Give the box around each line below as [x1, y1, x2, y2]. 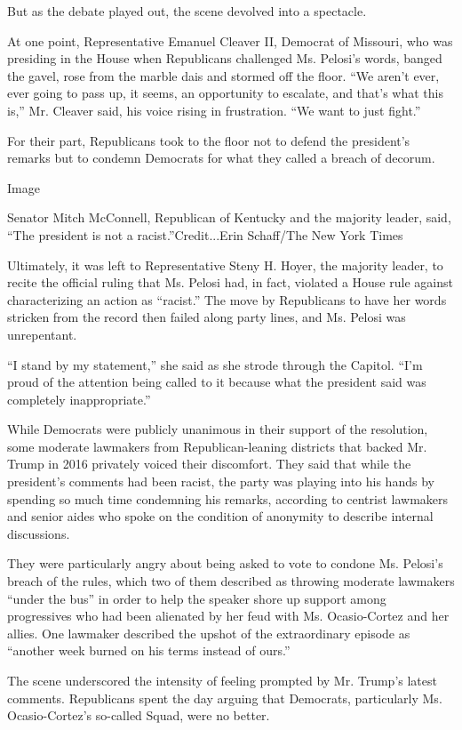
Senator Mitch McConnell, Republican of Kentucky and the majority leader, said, [7, 208, 451, 227]
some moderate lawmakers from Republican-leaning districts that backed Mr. [7, 437, 427, 455]
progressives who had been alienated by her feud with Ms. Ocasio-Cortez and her [7, 606, 450, 625]
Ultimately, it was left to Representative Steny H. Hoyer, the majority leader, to [7, 255, 443, 274]
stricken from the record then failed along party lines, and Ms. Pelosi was [7, 308, 406, 326]
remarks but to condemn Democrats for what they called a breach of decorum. [7, 148, 435, 167]
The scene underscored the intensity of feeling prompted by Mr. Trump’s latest [7, 671, 437, 689]
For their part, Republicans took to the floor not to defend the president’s [7, 131, 410, 149]
